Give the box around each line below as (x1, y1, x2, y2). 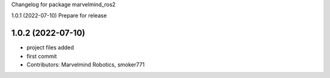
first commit (26, 52, 57, 60)
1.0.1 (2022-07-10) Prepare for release (11, 12, 107, 19)
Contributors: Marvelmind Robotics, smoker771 (26, 61, 145, 68)
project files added (26, 44, 75, 51)
